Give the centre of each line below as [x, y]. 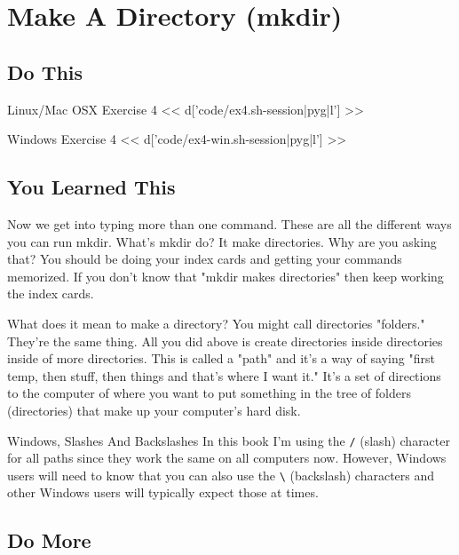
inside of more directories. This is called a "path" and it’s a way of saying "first [221, 358]
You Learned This [91, 187]
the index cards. [51, 293]
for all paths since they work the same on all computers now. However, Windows [227, 458]
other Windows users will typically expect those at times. [163, 492]
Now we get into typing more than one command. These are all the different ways [229, 223]
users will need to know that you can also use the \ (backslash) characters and [221, 475]
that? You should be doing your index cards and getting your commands [205, 259]
